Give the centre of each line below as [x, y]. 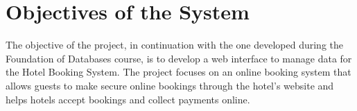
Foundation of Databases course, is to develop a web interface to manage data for [179, 58]
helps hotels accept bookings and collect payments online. [128, 99]
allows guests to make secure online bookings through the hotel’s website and [170, 85]
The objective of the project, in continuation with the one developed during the [175, 45]
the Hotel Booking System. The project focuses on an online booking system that [178, 72]
